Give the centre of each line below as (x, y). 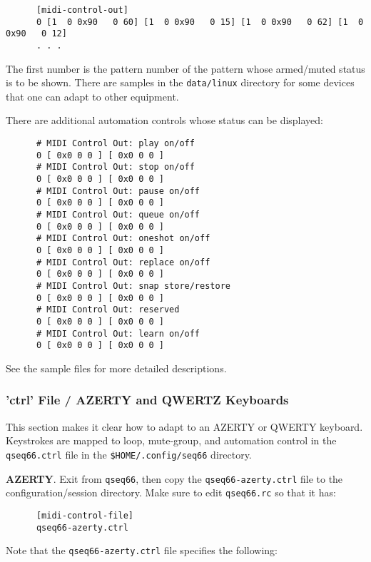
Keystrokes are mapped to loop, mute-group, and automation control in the (171, 440)
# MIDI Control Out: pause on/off (118, 191)
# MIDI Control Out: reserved (108, 310)
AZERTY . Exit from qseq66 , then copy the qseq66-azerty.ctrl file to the (174, 478)
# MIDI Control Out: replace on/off (123, 262)
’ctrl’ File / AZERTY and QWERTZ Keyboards (147, 400)
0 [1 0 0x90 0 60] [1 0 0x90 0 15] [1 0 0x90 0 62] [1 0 (200, 22)
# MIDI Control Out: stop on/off (115, 167)
